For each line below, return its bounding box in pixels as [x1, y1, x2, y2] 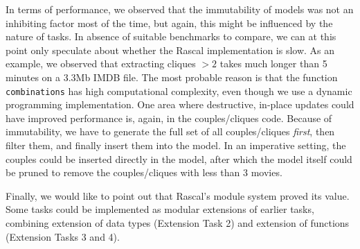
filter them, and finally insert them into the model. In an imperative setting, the [6, 138, 346, 152]
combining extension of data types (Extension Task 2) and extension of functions [6, 215, 350, 230]
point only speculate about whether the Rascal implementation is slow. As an [6, 42, 335, 57]
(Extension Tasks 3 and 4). [6, 229, 120, 243]
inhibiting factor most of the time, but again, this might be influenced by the [6, 15, 333, 30]
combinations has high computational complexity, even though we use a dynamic [6, 83, 352, 98]
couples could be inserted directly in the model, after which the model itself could [6, 151, 352, 166]
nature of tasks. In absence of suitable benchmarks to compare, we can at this [6, 29, 336, 44]
